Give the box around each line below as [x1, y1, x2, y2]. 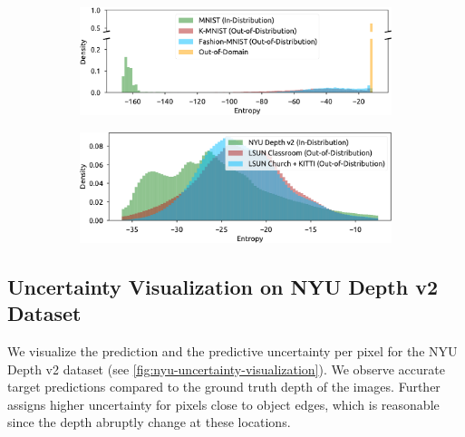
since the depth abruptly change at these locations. [7, 413, 291, 432]
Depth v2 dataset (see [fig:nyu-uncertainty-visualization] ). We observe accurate [7, 359, 445, 378]
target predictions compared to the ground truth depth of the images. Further [7, 377, 441, 396]
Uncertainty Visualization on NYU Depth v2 [7, 272, 438, 300]
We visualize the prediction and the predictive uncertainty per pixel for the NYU [7, 341, 458, 360]
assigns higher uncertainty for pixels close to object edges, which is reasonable [7, 394, 440, 413]
